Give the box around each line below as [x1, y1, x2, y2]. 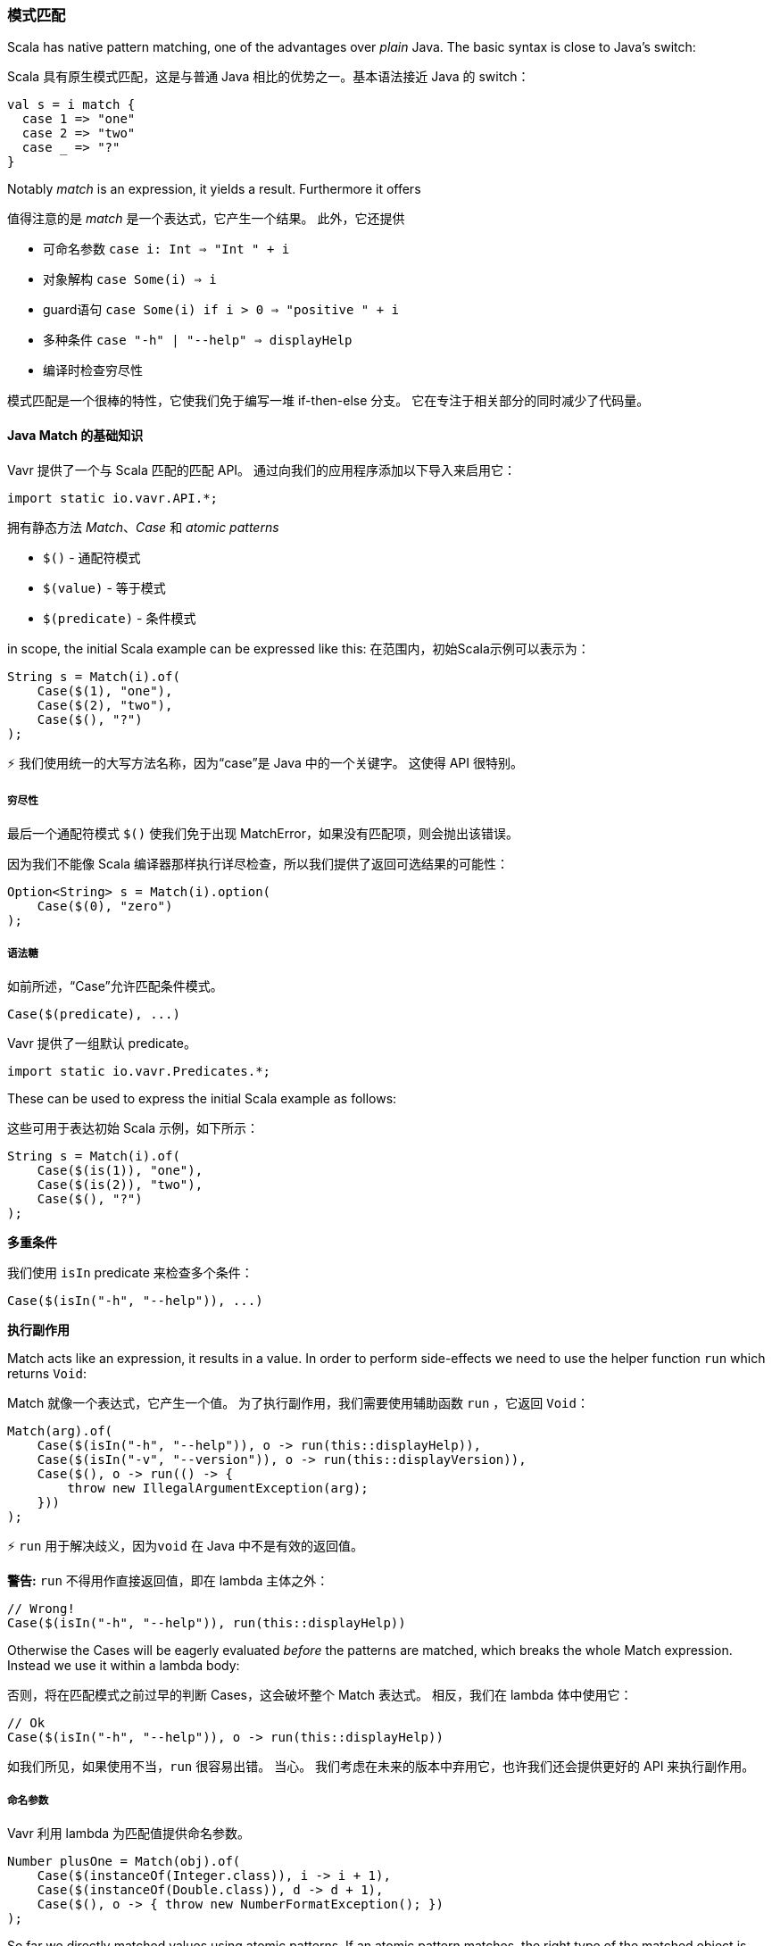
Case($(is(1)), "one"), [37, 1163, 203, 1178]
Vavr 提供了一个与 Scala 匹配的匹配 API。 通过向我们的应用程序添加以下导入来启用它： [7, 462, 517, 478]
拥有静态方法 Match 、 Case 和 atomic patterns [7, 519, 279, 535]
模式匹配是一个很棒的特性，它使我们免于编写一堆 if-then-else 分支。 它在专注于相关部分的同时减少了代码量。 [7, 393, 650, 409]
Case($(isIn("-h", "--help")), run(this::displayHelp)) [7, 1616, 406, 1631]
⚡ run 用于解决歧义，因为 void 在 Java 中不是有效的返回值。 [7, 1538, 364, 1554]
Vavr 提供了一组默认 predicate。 [7, 1035, 196, 1052]
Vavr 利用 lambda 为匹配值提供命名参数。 [7, 1825, 251, 1841]
